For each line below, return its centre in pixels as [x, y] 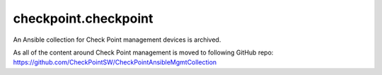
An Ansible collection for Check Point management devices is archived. [117, 40]
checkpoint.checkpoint [83, 18]
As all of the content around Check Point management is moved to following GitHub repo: [143, 52]
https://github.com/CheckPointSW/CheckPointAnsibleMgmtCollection [115, 62]
